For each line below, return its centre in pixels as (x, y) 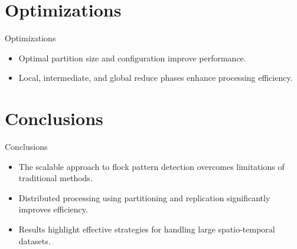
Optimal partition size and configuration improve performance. (132, 58)
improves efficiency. (53, 209)
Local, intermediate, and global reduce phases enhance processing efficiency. (156, 78)
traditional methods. (56, 178)
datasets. (35, 240)
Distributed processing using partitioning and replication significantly (144, 197)
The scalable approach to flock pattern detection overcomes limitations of (151, 166)
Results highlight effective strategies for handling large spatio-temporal (147, 229)
